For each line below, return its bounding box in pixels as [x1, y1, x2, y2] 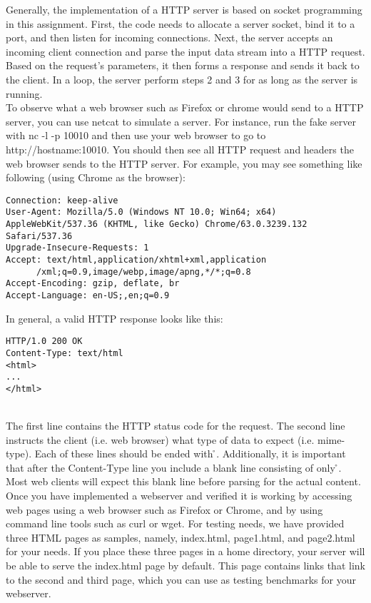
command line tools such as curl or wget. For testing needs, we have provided [6, 516, 345, 531]
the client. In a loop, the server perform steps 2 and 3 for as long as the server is [6, 71, 358, 86]
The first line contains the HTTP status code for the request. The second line [6, 418, 345, 433]
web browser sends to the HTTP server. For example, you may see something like [6, 156, 362, 171]
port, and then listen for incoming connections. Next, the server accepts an [6, 30, 333, 45]
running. [6, 86, 43, 101]
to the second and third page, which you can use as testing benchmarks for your [6, 572, 356, 587]
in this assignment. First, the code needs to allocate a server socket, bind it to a [6, 16, 355, 31]
